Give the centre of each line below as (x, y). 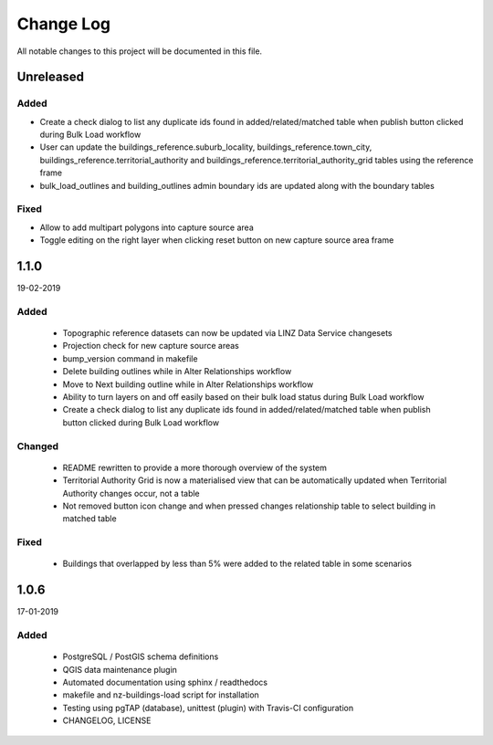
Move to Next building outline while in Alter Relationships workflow (188, 384)
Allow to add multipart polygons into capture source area (147, 227)
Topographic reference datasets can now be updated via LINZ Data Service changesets (227, 333)
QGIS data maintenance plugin (120, 669)
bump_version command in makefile (130, 358)
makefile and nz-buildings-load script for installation (161, 695)
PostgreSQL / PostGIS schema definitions (141, 656)
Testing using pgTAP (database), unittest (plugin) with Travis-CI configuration (208, 708)
